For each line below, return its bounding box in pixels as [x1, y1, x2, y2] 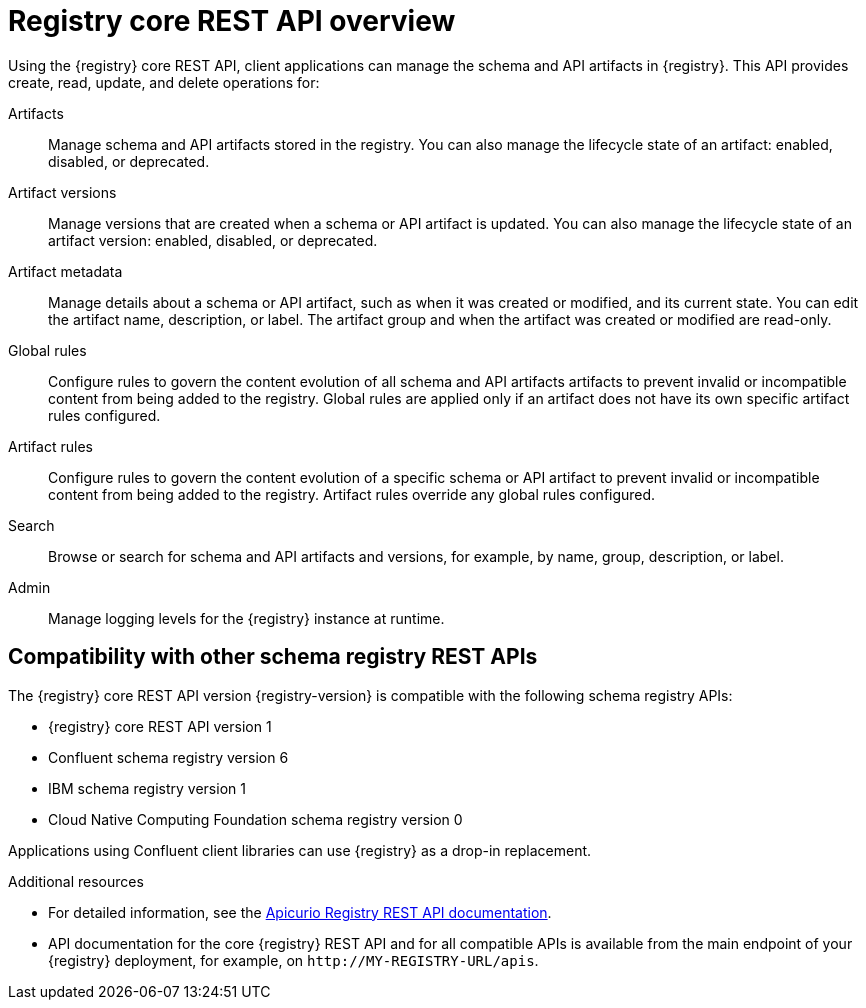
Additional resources [8, 872, 144, 890]
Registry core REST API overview [8, 4, 456, 38]
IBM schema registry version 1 [48, 779, 246, 797]
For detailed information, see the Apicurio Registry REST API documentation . [48, 903, 552, 921]
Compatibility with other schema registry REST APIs [8, 644, 538, 670]
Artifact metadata [8, 262, 123, 280]
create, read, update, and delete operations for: [8, 73, 320, 91]
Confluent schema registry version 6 [48, 748, 289, 766]
